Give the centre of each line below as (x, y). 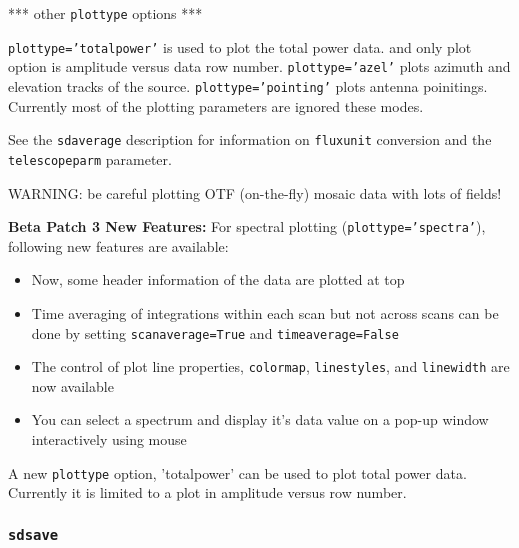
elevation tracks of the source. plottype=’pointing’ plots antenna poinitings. (248, 85)
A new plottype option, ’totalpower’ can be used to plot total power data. (237, 472)
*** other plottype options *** (105, 13)
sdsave (33, 534)
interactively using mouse (109, 439)
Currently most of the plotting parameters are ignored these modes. (216, 105)
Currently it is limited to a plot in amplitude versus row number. (207, 492)
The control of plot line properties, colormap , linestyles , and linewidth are (270, 366)
